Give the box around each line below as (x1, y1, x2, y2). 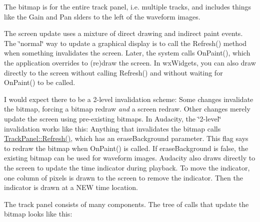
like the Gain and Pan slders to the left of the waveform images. (4, 11, 200, 21)
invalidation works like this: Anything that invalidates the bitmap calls (4, 123, 221, 133)
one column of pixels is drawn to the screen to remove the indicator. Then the (4, 172, 243, 182)
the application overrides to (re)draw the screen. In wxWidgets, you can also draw (4, 57, 256, 67)
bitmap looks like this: (4, 208, 72, 219)
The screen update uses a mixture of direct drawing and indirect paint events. (4, 28, 243, 38)
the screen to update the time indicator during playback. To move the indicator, (4, 162, 250, 172)
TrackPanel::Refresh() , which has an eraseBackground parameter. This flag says (4, 133, 248, 143)
